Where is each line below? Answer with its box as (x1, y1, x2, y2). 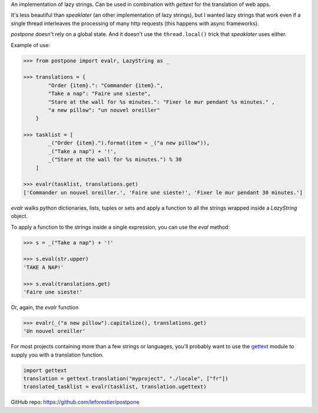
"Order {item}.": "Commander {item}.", (48, 82, 163, 88)
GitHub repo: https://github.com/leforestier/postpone (11, 398, 140, 406)
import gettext (23, 367, 67, 374)
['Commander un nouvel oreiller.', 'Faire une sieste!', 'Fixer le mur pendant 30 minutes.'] (23, 189, 303, 196)
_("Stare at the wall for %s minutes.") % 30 (48, 156, 182, 163)
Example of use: (11, 41, 50, 48)
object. (11, 213, 28, 220)
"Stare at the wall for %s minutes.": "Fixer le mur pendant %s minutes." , (48, 98, 275, 105)
